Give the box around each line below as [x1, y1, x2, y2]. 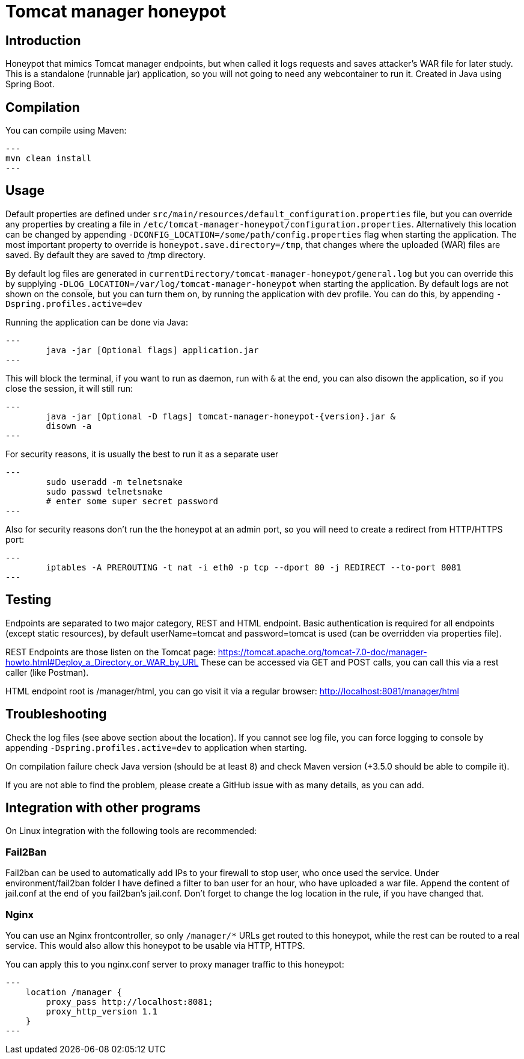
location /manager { [25, 987, 122, 997]
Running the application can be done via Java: [5, 316, 188, 327]
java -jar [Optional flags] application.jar [46, 345, 259, 355]
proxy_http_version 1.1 [46, 1006, 157, 1016]
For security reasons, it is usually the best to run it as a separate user [5, 448, 279, 459]
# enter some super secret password [46, 496, 219, 506]
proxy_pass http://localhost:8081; [46, 996, 213, 1007]
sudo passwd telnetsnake [46, 486, 163, 496]
